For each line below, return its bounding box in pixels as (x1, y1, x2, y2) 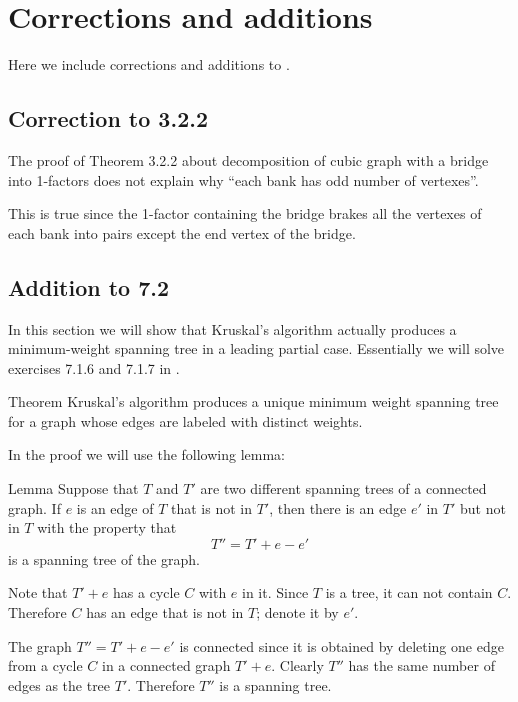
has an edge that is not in (86, 602, 244, 623)
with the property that (37, 517, 177, 538)
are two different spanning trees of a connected (200, 478, 487, 499)
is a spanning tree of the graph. (8, 548, 200, 569)
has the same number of (348, 655, 495, 676)
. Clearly (271, 655, 324, 676)
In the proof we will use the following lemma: (8, 444, 285, 465)
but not (459, 497, 506, 518)
